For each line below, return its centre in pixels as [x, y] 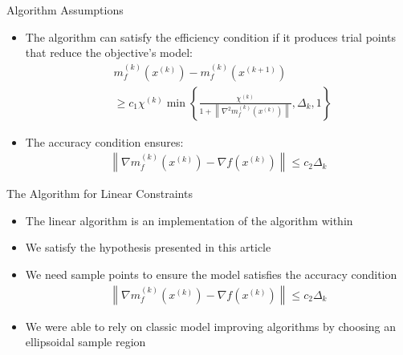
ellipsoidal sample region [85, 342]
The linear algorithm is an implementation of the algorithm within [189, 220]
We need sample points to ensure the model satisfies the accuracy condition [211, 274]
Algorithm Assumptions [65, 10]
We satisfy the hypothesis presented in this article [148, 247]
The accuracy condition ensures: [104, 141]
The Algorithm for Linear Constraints [100, 194]
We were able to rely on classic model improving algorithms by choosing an [211, 326]
